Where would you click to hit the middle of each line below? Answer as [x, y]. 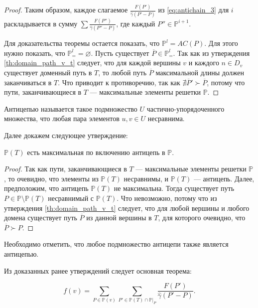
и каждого [204, 63]
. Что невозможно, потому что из [167, 198]
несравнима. [166, 118]
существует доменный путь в [48, 73]
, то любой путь [123, 73]
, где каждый [136, 23]
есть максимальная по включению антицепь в [96, 152]
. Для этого [221, 43]
